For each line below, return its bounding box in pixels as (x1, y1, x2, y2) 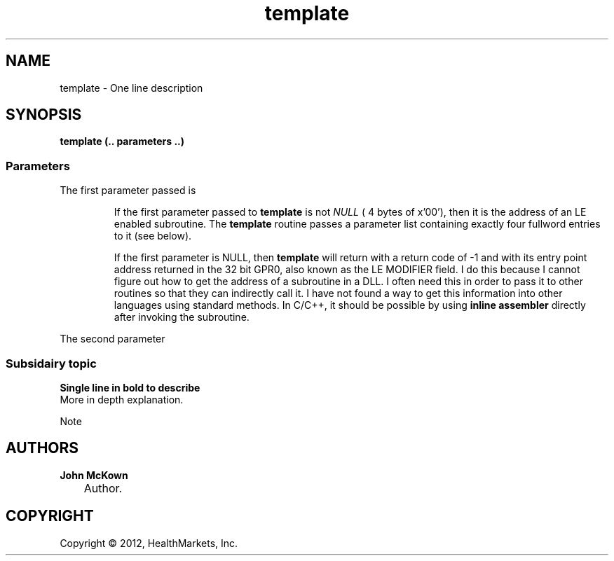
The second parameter (60, 333, 165, 345)
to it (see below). (114, 230, 192, 242)
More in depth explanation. (60, 393, 184, 406)
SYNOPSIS (6, 106, 82, 124)
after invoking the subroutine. (114, 311, 250, 324)
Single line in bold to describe (60, 381, 200, 394)
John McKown (60, 469, 128, 481)
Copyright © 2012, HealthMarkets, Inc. (60, 536, 238, 549)
